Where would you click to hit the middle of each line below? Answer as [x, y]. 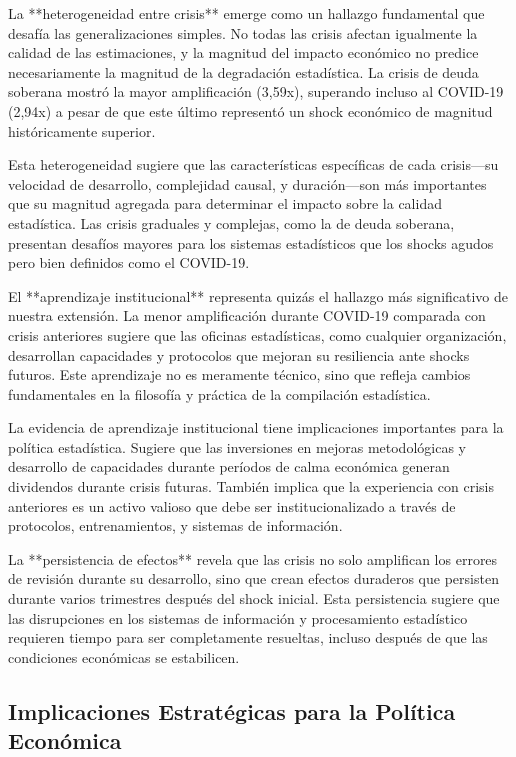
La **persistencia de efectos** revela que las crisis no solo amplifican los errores [253, 558]
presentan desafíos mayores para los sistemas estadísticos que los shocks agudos [251, 242]
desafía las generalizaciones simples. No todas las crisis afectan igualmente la [243, 32]
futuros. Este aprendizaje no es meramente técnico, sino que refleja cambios [239, 374]
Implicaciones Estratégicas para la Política [232, 710]
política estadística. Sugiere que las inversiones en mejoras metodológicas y [237, 446]
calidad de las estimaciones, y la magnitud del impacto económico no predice [243, 52]
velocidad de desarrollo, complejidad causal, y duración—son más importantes [247, 183]
